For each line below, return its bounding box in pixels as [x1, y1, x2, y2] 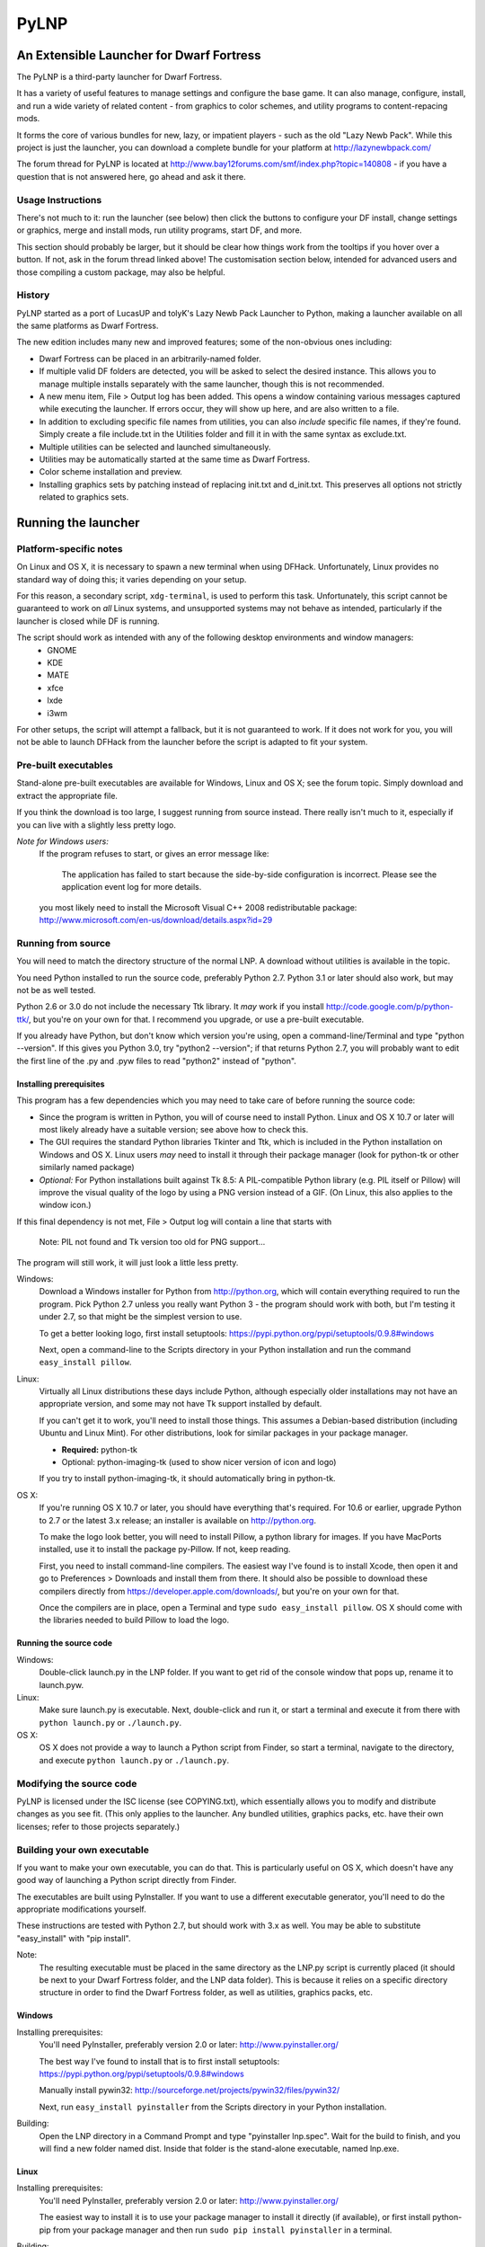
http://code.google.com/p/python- [325, 1001, 454, 1012]
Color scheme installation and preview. [39, 466, 183, 477]
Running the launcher [16, 515, 140, 530]
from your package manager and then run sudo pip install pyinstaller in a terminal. [52, 2225, 392, 2235]
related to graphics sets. [39, 492, 129, 502]
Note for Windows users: [16, 836, 110, 847]
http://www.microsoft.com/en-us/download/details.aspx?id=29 [39, 915, 273, 925]
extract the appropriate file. [16, 790, 119, 801]
